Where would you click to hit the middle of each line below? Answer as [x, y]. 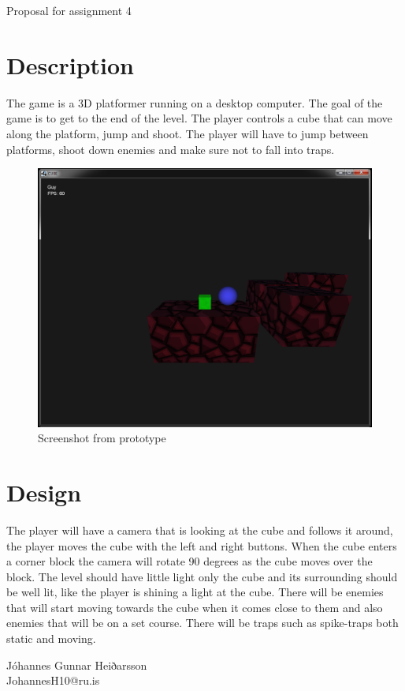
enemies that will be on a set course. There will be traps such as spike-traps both [202, 623]
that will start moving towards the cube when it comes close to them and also [195, 607]
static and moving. [51, 638]
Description [71, 64]
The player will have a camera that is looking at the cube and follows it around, [200, 530]
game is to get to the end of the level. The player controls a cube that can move [199, 118]
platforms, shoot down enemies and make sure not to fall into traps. [171, 149]
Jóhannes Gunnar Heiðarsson [77, 665]
